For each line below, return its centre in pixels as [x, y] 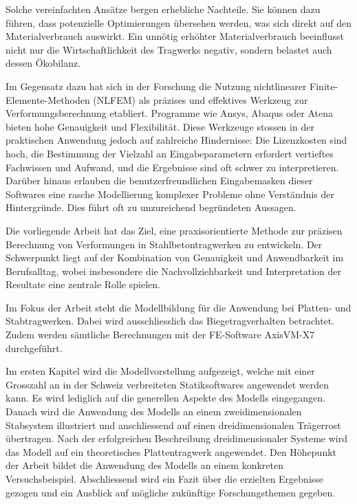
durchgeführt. [34, 348]
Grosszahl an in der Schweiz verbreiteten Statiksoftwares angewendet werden [167, 384]
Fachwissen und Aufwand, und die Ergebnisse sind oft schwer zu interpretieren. [172, 167]
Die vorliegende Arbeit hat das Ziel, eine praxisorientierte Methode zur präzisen [174, 230]
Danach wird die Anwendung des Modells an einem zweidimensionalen [154, 412]
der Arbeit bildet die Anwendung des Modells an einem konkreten [144, 465]
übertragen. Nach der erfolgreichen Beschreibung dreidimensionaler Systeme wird [177, 438]
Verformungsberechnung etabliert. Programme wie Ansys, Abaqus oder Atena [170, 113]
